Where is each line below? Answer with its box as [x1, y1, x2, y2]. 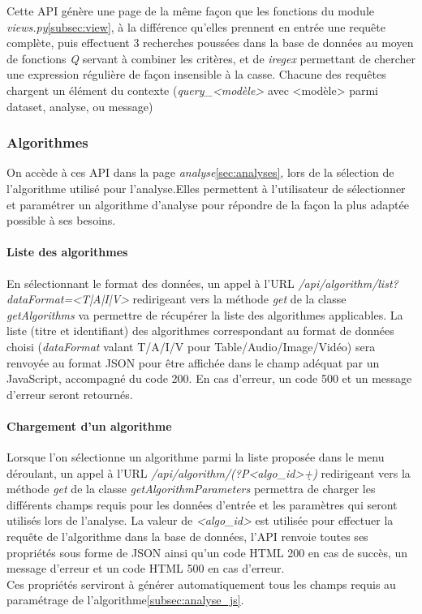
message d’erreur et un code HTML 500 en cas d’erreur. [6, 560, 285, 577]
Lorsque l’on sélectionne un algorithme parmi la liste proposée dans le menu [6, 449, 385, 466]
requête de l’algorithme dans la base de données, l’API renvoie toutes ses [6, 528, 368, 545]
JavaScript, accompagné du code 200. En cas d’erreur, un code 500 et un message [6, 370, 412, 387]
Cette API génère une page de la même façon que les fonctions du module [6, 2, 374, 19]
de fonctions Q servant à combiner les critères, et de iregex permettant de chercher [6, 49, 416, 67]
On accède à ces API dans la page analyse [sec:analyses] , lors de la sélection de [6, 164, 394, 181]
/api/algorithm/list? [298, 274, 398, 291]
